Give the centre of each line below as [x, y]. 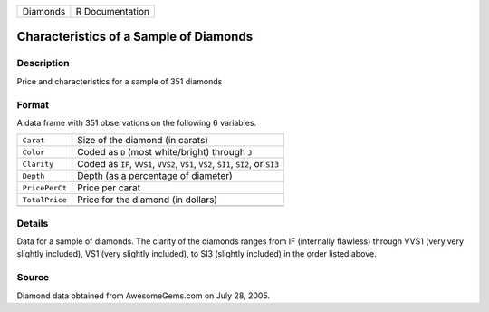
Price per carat [109, 188]
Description [43, 63]
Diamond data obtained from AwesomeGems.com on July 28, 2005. [144, 296]
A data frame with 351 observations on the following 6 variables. [137, 122]
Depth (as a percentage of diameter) [155, 176]
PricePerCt [45, 187]
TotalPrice [45, 200]
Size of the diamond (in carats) [143, 141]
